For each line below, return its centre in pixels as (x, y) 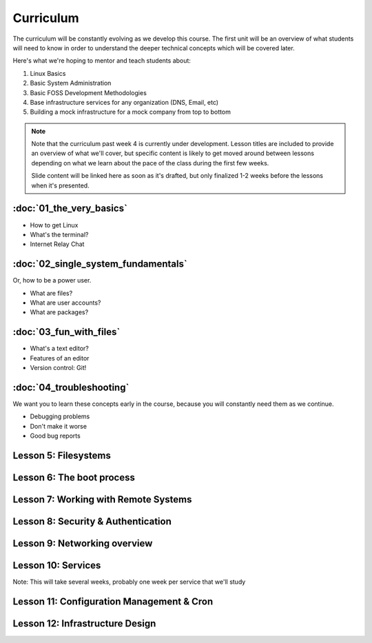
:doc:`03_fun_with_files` (66, 332)
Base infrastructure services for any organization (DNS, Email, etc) (124, 102)
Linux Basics (48, 73)
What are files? (51, 293)
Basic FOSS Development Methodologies (89, 92)
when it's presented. (60, 185)
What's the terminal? (59, 234)
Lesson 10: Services (57, 565)
